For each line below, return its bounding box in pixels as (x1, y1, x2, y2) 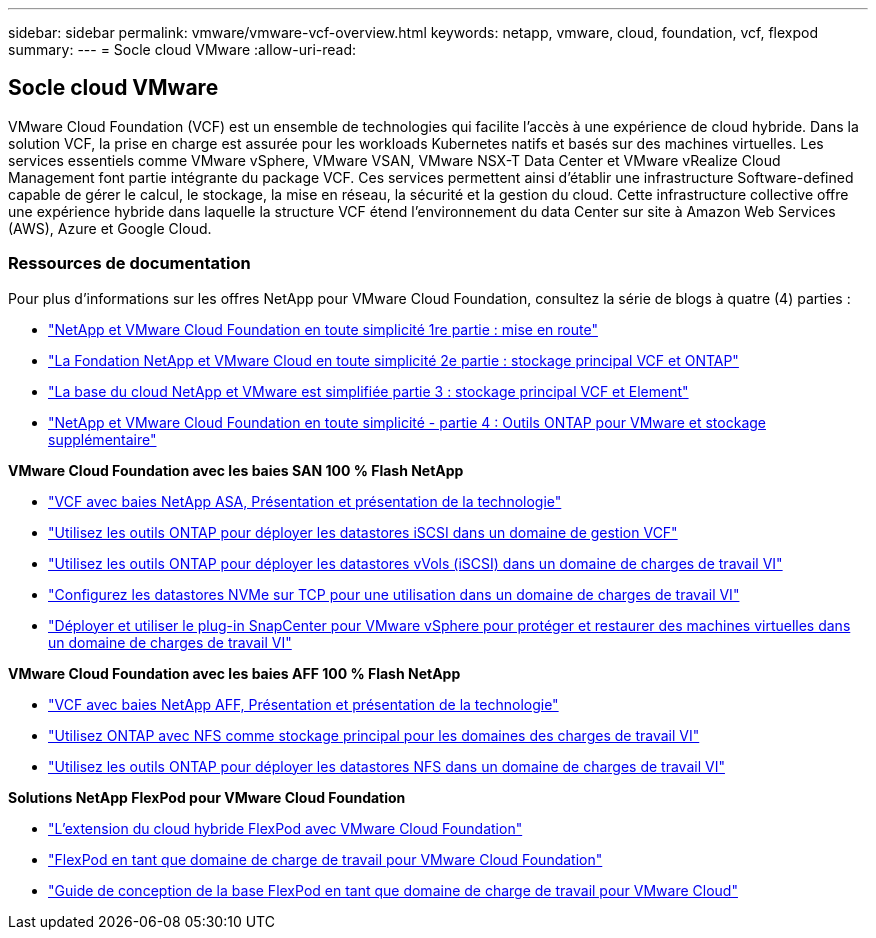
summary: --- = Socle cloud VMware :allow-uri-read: (8, 41, 357, 58)
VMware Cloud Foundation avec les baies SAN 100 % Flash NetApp (8, 461, 464, 479)
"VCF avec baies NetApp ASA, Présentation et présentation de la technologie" (48, 492, 562, 510)
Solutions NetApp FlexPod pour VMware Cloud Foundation (8, 788, 406, 806)
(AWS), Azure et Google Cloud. (8, 219, 212, 237)
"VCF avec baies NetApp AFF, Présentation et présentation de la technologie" (48, 695, 559, 713)
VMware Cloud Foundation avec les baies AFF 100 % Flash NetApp (8, 664, 461, 682)
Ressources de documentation (8, 253, 251, 274)
